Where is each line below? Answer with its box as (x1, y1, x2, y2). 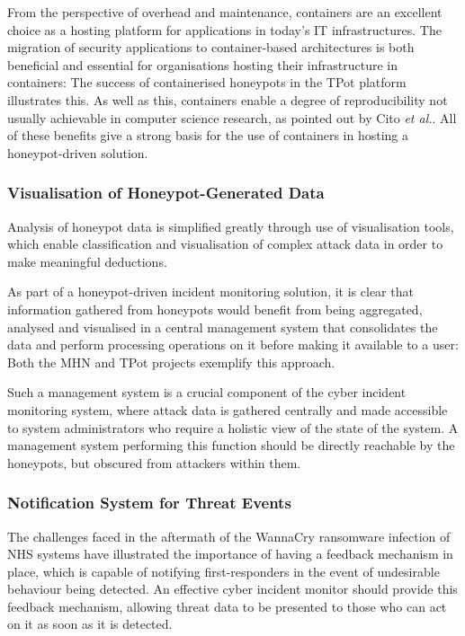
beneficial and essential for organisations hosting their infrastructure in (7, 55, 398, 74)
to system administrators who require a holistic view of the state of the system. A (7, 418, 459, 437)
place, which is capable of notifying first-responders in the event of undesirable (7, 561, 440, 580)
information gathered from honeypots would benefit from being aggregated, (7, 299, 423, 318)
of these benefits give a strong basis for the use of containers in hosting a (7, 126, 408, 145)
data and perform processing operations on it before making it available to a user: (7, 335, 459, 354)
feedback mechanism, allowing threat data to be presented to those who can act (7, 596, 447, 615)
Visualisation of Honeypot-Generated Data (7, 181, 325, 204)
